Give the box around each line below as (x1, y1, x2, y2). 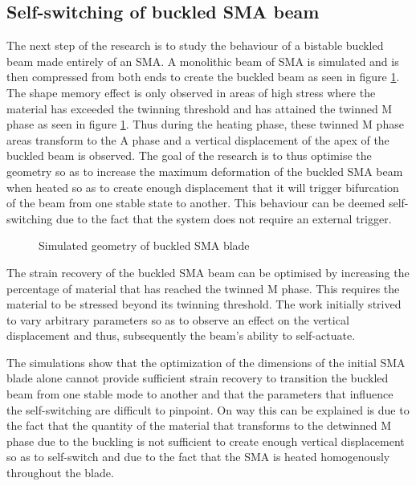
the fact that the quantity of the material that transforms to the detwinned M (6, 417, 392, 434)
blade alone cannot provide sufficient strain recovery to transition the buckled (6, 370, 389, 386)
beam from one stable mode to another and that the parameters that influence (6, 386, 394, 402)
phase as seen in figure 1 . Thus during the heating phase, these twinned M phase (6, 116, 404, 133)
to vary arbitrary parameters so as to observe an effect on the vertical (6, 311, 349, 328)
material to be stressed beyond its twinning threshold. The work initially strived (6, 296, 402, 312)
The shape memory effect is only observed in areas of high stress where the (6, 84, 376, 100)
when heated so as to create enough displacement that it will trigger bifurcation (6, 178, 399, 195)
